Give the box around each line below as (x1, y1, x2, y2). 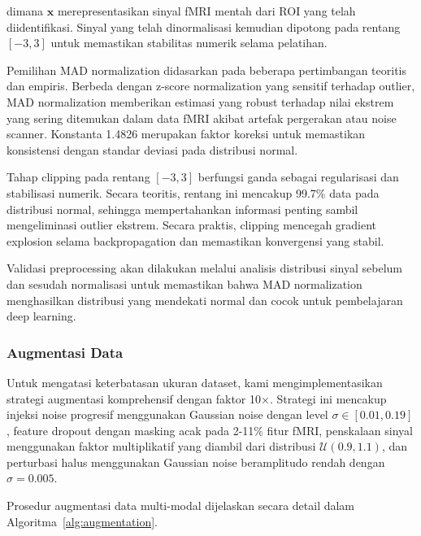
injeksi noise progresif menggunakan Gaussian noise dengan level (7, 406, 328, 423)
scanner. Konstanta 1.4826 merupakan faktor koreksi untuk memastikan (7, 125, 366, 142)
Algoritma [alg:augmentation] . (7, 512, 158, 529)
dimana (7, 2, 44, 19)
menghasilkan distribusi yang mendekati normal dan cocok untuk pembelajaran (7, 291, 403, 308)
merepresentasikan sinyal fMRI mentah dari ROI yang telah (57, 2, 356, 19)
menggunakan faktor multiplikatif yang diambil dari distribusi (7, 438, 316, 455)
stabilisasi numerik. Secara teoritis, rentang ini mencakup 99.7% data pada (7, 184, 380, 201)
